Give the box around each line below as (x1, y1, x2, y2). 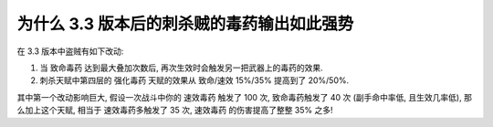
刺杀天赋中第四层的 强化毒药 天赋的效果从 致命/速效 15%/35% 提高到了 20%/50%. (39, 75, 350, 86)
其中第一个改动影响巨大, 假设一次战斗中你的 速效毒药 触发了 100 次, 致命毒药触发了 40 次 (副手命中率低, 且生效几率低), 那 (16, 91, 472, 102)
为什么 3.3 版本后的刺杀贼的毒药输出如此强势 (16, 14, 354, 34)
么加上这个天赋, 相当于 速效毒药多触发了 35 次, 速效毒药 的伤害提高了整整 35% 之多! (16, 105, 333, 116)
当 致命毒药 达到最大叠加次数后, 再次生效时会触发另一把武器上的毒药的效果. (39, 62, 323, 73)
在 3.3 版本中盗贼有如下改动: (16, 46, 124, 57)
